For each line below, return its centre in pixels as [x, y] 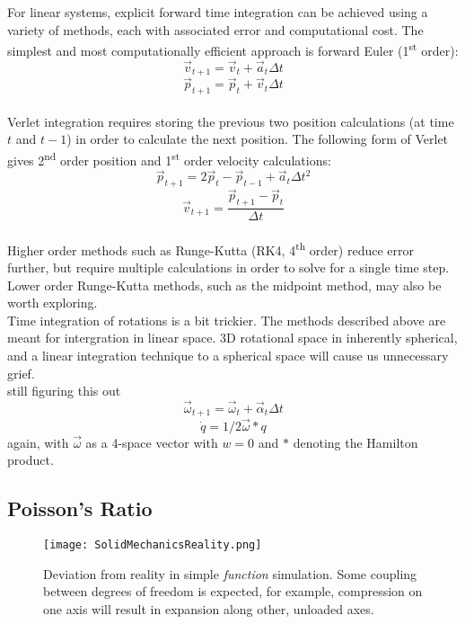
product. [31, 460]
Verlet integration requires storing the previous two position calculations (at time [231, 121]
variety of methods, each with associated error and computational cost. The [215, 29]
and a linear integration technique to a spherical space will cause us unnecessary [228, 356]
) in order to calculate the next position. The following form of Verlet [258, 139]
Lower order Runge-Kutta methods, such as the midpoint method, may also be [224, 285]
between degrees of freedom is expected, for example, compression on [233, 591]
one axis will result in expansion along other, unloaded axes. [209, 608]
